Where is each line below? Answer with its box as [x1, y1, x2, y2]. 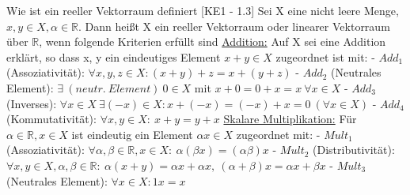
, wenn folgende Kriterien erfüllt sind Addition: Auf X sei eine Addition [39, 33, 386, 50]
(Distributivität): [313, 141, 395, 158]
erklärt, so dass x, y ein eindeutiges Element [6, 48, 221, 65]
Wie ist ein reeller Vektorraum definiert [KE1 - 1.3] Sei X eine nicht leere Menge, [6, 2, 399, 18]
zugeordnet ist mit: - [275, 48, 375, 65]
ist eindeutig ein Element [71, 126, 193, 142]
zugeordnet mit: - [236, 126, 321, 142]
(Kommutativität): [6, 111, 97, 127]
